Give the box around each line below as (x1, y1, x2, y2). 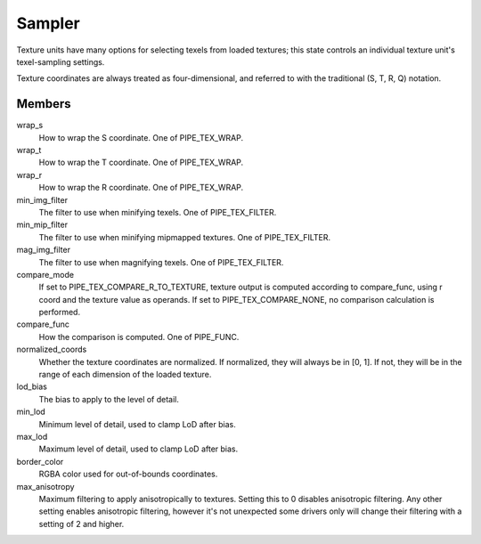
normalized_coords (16, 344, 87, 355)
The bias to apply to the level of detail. (38, 394, 180, 404)
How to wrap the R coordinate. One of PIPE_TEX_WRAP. (38, 183, 244, 193)
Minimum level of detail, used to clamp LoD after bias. (38, 418, 236, 429)
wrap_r (16, 169, 43, 180)
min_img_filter (16, 194, 69, 205)
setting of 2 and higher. (38, 518, 125, 529)
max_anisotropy (16, 481, 75, 491)
